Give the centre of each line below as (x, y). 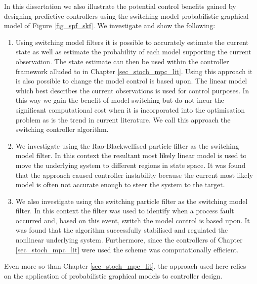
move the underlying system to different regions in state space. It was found (130, 165)
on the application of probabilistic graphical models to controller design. (113, 275)
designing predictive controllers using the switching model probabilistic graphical (126, 16)
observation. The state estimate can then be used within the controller (122, 61)
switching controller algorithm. (62, 129)
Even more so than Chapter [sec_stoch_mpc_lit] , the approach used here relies (125, 266)
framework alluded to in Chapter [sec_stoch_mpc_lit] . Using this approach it (134, 71)
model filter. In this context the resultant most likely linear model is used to (131, 155)
